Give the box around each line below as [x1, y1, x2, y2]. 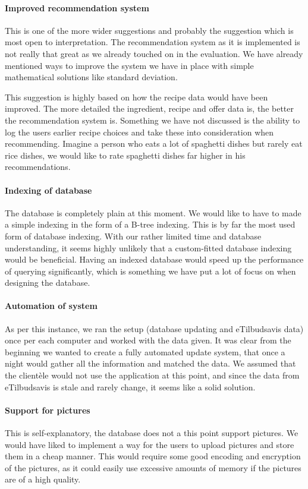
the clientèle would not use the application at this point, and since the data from [5, 369, 300, 381]
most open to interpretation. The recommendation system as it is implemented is [5, 36, 300, 48]
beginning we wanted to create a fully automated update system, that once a [5, 345, 285, 358]
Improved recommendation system [5, 1, 149, 14]
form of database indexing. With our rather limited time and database [5, 229, 262, 242]
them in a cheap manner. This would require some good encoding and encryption [5, 450, 301, 462]
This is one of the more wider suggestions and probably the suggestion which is [5, 24, 294, 36]
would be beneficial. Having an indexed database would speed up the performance [5, 253, 304, 266]
